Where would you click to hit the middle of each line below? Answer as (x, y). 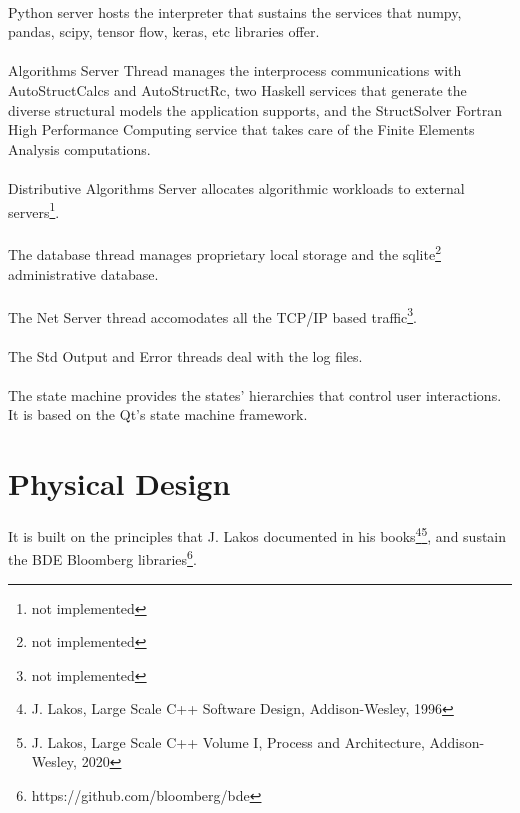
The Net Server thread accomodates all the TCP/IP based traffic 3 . (213, 315)
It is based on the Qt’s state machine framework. (158, 414)
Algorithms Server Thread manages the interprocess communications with (235, 70)
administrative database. (83, 273)
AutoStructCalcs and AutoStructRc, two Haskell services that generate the (237, 89)
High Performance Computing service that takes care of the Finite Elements (241, 129)
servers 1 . (34, 210)
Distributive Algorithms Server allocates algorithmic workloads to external (236, 187)
